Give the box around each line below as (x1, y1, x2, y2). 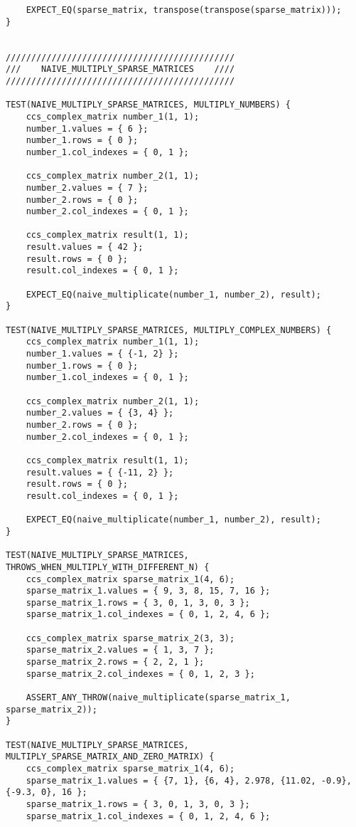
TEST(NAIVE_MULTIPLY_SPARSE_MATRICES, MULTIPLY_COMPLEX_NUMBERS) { (6, 325, 332, 335)
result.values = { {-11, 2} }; (26, 467, 174, 478)
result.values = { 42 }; (26, 242, 144, 253)
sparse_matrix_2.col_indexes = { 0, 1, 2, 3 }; (26, 668, 255, 679)
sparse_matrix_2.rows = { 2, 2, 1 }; (26, 657, 205, 668)
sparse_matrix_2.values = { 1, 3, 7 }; (26, 645, 215, 655)
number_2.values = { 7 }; (26, 182, 149, 193)
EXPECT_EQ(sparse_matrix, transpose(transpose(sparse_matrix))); (26, 5, 342, 15)
